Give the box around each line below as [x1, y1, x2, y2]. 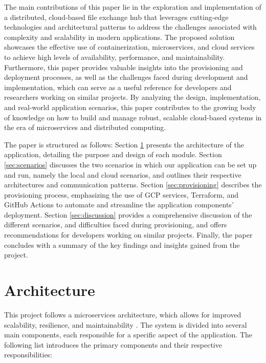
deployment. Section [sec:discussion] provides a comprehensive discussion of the [4, 209, 252, 220]
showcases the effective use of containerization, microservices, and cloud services [4, 41, 255, 52]
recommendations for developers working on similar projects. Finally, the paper [4, 229, 253, 240]
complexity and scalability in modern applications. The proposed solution [4, 31, 235, 42]
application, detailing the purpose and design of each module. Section [4, 149, 222, 160]
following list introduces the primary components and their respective [4, 339, 222, 350]
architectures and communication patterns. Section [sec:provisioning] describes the [4, 179, 262, 190]
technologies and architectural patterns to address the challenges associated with [4, 22, 257, 32]
